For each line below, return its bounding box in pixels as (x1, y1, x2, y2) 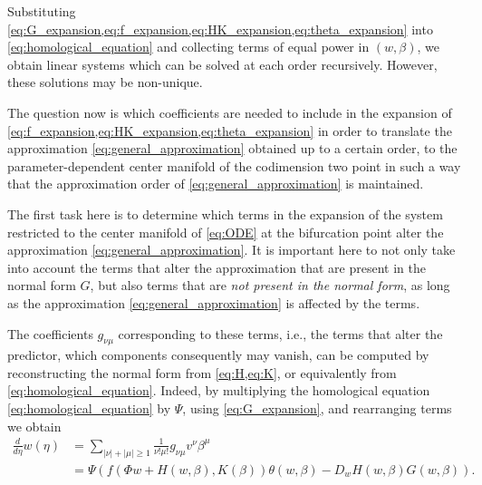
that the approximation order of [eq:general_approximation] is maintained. (7, 174, 424, 193)
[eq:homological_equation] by (7, 399, 171, 418)
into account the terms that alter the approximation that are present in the (7, 257, 426, 276)
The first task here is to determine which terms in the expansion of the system (7, 204, 443, 223)
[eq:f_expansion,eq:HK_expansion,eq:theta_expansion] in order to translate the (7, 121, 452, 140)
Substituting (7, 2, 76, 20)
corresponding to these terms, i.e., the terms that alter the (118, 324, 443, 343)
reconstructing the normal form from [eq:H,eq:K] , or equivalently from (7, 363, 397, 382)
